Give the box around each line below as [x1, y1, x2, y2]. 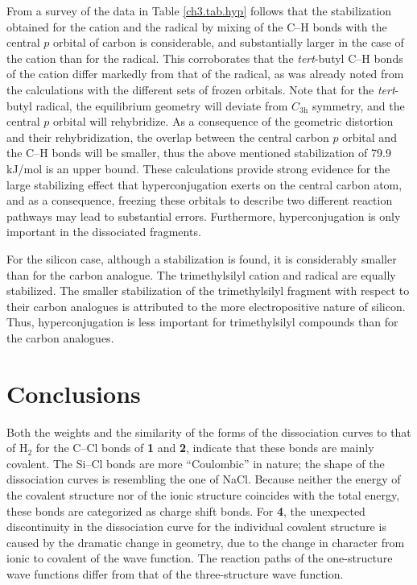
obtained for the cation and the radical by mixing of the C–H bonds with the [6, 18, 387, 35]
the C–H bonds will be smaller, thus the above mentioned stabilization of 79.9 [6, 144, 391, 161]
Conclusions [6, 376, 141, 409]
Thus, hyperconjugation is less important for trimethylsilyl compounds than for [6, 313, 398, 330]
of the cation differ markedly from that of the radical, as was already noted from [6, 65, 404, 82]
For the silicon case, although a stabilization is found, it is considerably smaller [6, 250, 397, 267]
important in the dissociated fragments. [6, 223, 201, 240]
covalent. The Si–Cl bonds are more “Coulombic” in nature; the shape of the [6, 454, 385, 471]
